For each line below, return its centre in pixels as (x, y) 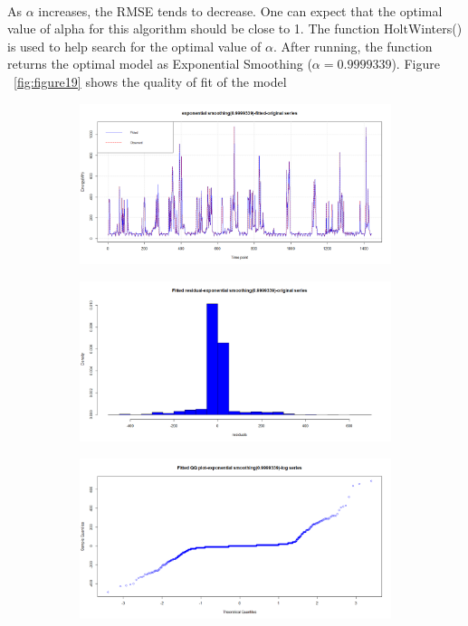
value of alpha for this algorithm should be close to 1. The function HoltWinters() (235, 28)
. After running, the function (353, 46)
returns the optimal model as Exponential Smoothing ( (160, 64)
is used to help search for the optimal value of (134, 46)
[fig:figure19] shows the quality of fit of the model (150, 81)
